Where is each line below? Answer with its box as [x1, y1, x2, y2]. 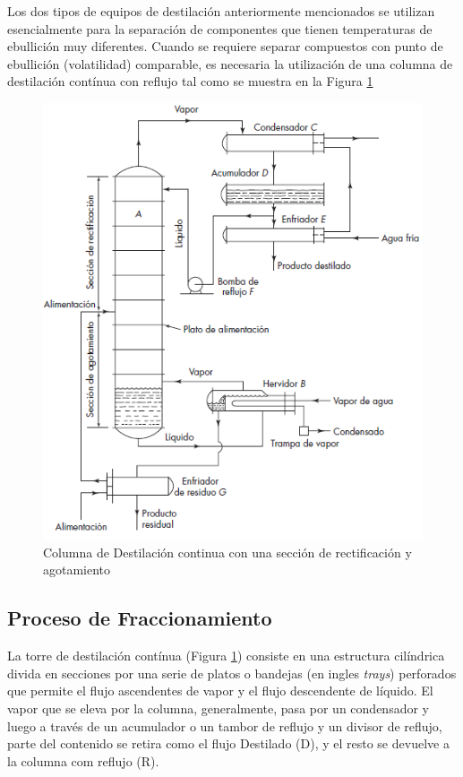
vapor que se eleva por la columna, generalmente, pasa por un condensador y [7, 698, 429, 717]
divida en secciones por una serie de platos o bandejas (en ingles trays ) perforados [7, 663, 457, 682]
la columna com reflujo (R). [7, 751, 159, 770]
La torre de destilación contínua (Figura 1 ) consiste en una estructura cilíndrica [7, 646, 445, 665]
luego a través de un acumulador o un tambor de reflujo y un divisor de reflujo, [7, 716, 442, 735]
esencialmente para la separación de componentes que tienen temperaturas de [7, 19, 433, 38]
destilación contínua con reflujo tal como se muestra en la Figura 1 [7, 72, 373, 91]
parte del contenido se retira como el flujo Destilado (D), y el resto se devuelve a [7, 734, 450, 753]
